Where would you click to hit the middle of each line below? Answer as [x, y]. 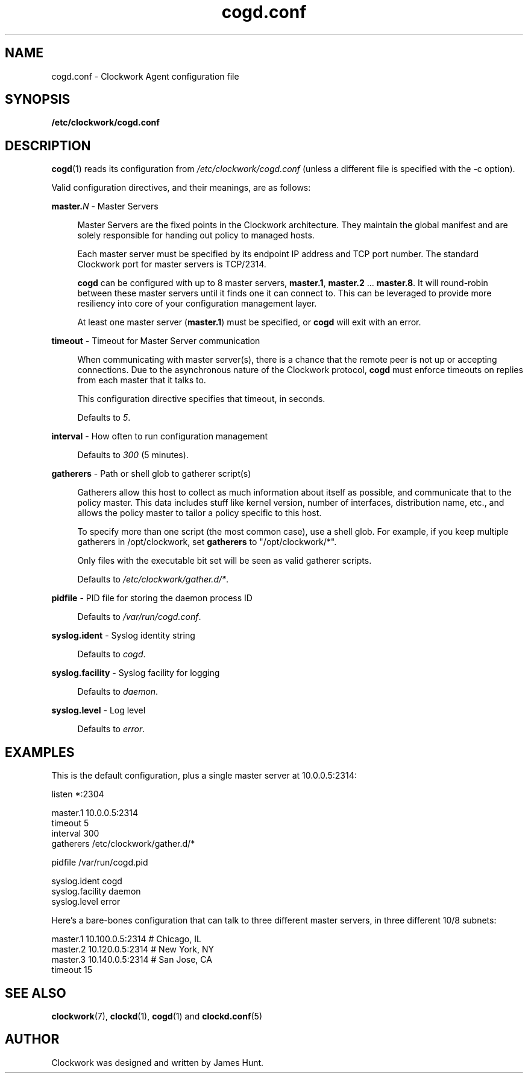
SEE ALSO [36, 993]
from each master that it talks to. [142, 380]
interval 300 [75, 834]
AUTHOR [32, 1039]
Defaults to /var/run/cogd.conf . [139, 617]
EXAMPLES [40, 752]
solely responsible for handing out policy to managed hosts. [196, 235]
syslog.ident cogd [87, 881]
